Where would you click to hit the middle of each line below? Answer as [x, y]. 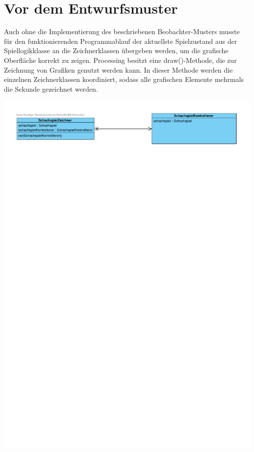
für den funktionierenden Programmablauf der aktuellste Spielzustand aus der [121, 41]
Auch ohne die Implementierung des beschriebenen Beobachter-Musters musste [122, 31]
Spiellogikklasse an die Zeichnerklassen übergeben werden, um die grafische [116, 50]
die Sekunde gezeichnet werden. [51, 88]
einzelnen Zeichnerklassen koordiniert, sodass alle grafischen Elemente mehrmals [124, 79]
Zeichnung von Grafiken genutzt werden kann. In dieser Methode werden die [118, 69]
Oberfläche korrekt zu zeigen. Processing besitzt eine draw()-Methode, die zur [120, 60]
